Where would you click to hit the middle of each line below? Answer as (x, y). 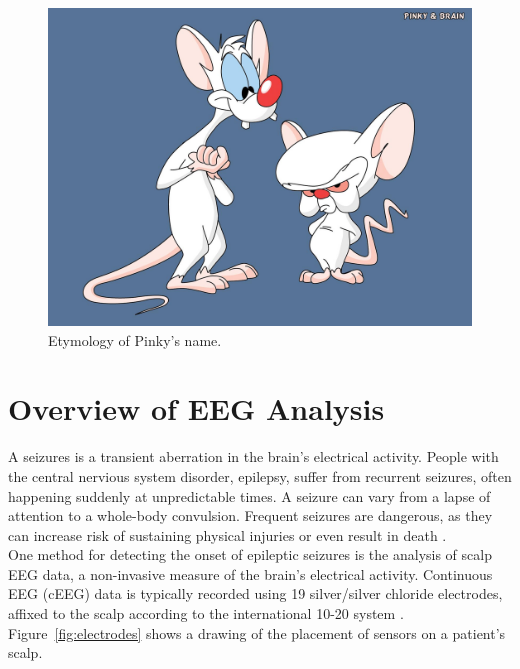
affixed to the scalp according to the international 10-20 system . (206, 613)
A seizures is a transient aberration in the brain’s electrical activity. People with (253, 456)
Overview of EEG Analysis (196, 408)
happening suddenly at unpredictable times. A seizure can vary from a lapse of (249, 495)
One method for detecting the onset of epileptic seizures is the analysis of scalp (250, 554)
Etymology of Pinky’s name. (135, 339)
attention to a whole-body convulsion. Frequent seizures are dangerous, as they (250, 515)
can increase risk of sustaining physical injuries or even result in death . (227, 534)
